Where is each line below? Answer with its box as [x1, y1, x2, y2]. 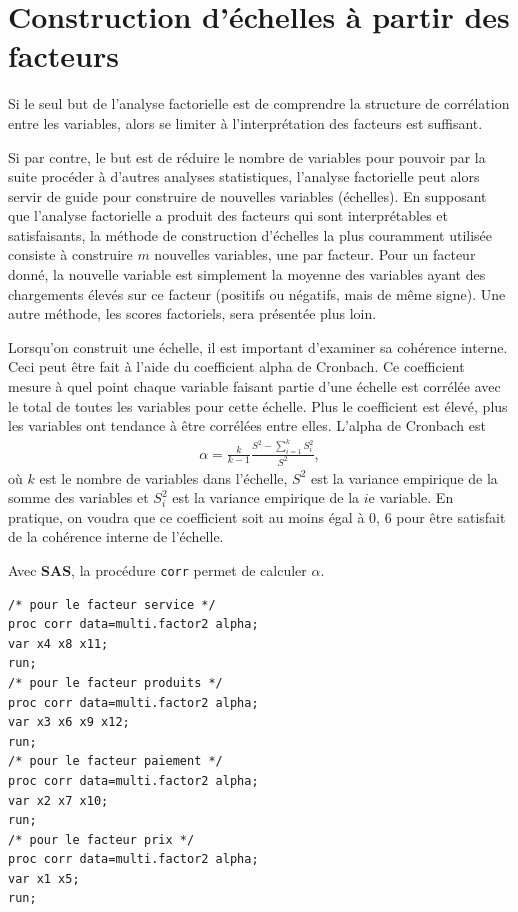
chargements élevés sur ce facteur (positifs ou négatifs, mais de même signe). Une [8, 283, 506, 304]
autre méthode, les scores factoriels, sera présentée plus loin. [8, 303, 377, 324]
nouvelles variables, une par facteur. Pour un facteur [154, 244, 476, 265]
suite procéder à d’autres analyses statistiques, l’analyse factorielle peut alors [8, 166, 480, 187]
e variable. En [368, 487, 454, 508]
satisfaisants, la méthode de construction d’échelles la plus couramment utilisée [8, 224, 493, 245]
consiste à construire [8, 244, 133, 265]
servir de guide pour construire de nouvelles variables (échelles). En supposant [8, 185, 487, 206]
